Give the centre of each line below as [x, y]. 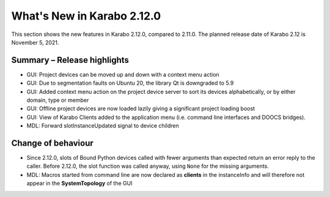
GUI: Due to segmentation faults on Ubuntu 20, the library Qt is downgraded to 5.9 [130, 83]
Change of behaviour [53, 143]
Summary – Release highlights [70, 60]
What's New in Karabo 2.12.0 [86, 16]
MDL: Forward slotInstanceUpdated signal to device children [103, 126]
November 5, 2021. [35, 42]
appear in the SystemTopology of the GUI [79, 184]
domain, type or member [58, 100]
